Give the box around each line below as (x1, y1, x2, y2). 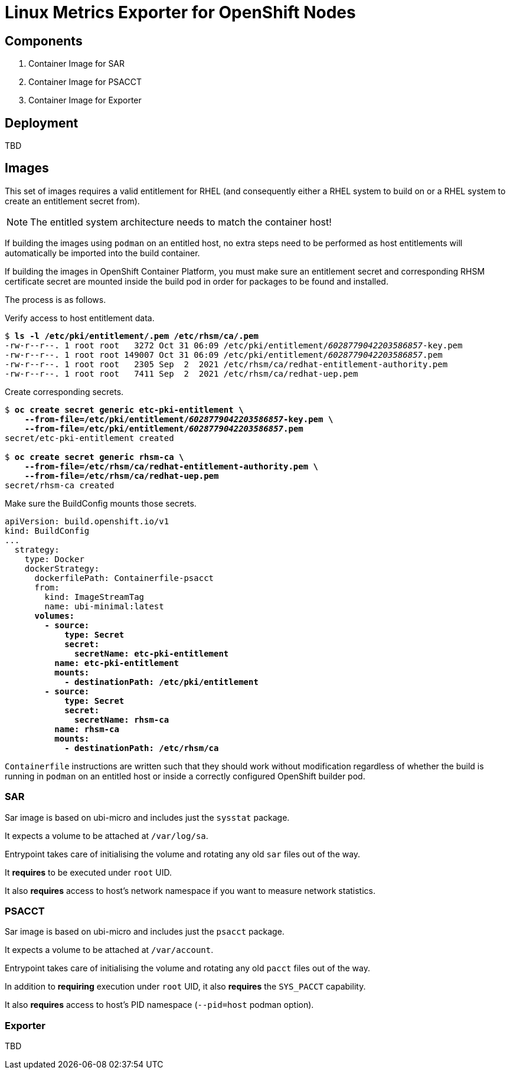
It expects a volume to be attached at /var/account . (5, 945, 214, 955)
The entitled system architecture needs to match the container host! (30, 216, 332, 228)
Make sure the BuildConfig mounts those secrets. (5, 498, 197, 508)
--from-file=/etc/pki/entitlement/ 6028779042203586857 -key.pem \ (24, 414, 334, 424)
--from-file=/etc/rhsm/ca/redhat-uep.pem (24, 471, 219, 481)
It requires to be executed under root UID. (5, 867, 172, 877)
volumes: (34, 611, 75, 621)
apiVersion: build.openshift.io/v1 (5, 516, 169, 526)
